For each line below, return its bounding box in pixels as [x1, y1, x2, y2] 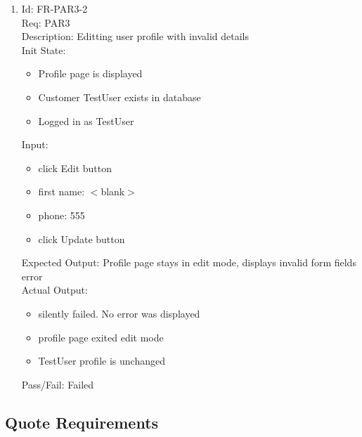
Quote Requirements [5, 411, 159, 433]
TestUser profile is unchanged [38, 353, 165, 368]
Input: [21, 137, 49, 152]
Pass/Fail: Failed [21, 377, 94, 391]
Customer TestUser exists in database [38, 89, 201, 104]
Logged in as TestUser [38, 113, 134, 128]
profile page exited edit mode [38, 330, 164, 344]
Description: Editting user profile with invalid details [21, 29, 249, 44]
